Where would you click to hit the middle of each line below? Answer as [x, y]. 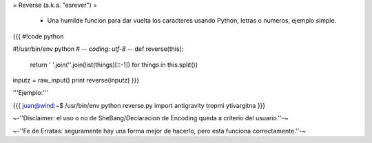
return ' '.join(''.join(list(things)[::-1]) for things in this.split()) [114, 65]
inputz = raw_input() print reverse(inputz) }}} [76, 80]
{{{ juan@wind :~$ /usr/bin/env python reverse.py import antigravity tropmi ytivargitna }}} [139, 105]
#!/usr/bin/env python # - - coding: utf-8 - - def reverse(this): [98, 49]
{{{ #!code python [38, 36]
